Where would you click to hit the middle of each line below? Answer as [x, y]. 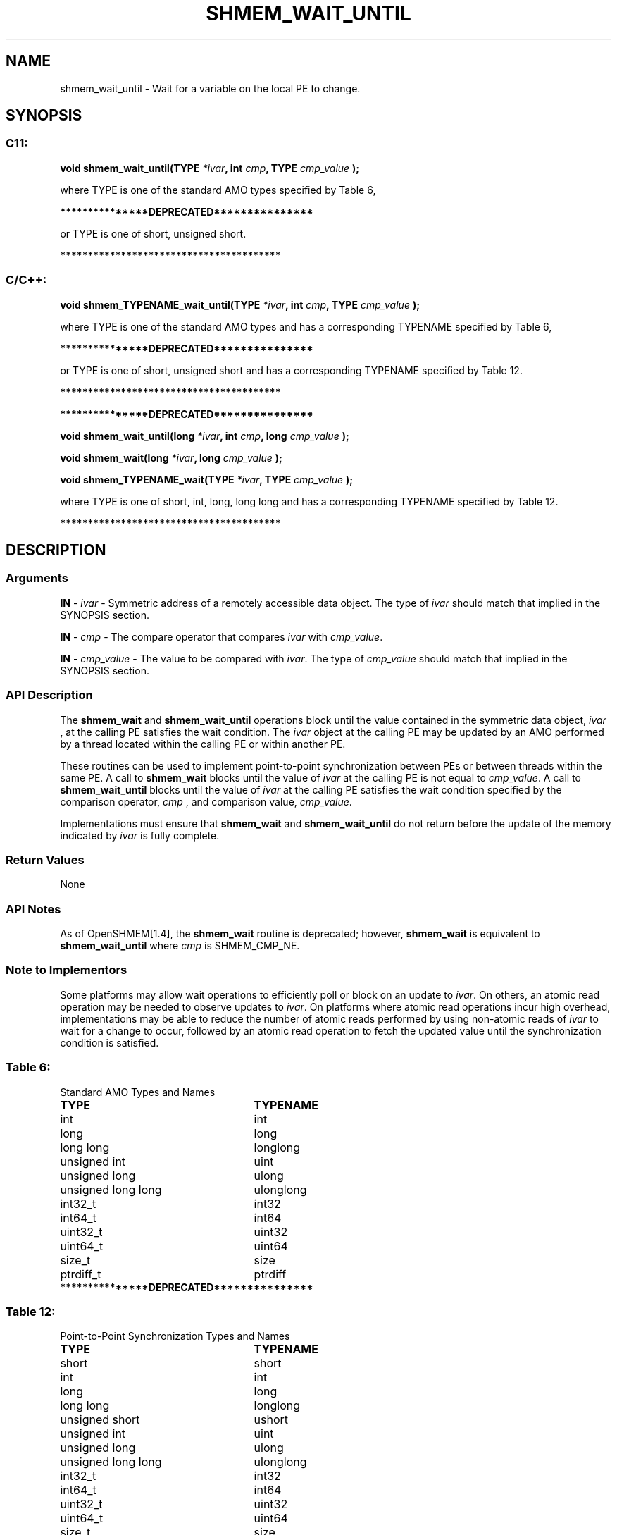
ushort [271, 1420]
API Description [49, 695]
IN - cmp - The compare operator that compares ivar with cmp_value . [222, 636]
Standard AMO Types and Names [138, 1092]
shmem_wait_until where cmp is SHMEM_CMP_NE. [180, 946]
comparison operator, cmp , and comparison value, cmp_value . [206, 801]
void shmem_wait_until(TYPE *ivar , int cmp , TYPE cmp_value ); [210, 168]
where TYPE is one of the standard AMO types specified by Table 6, [218, 190]
